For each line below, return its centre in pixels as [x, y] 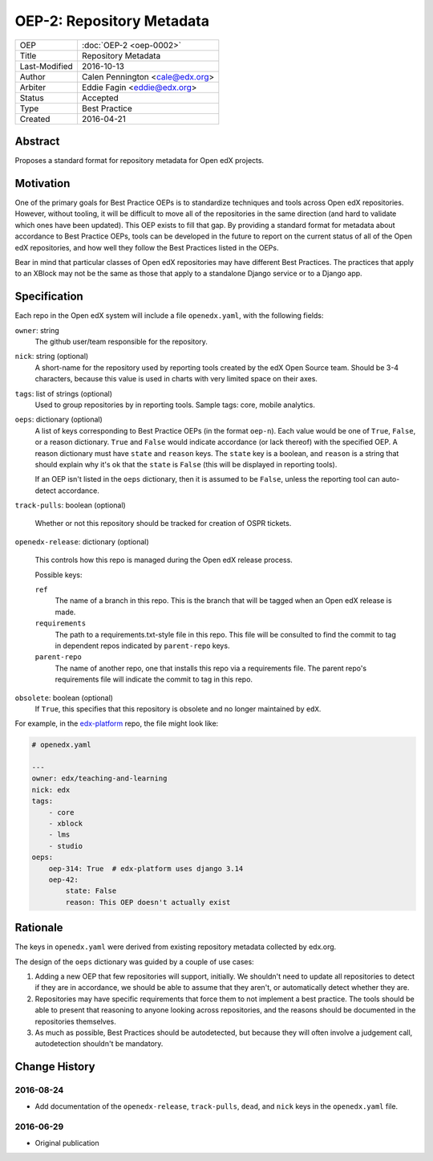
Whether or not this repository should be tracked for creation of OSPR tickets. [163, 523]
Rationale [39, 928]
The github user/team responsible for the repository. [121, 342]
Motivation [42, 183]
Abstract [37, 141]
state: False [91, 891]
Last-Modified [47, 66]
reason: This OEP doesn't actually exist [148, 902]
